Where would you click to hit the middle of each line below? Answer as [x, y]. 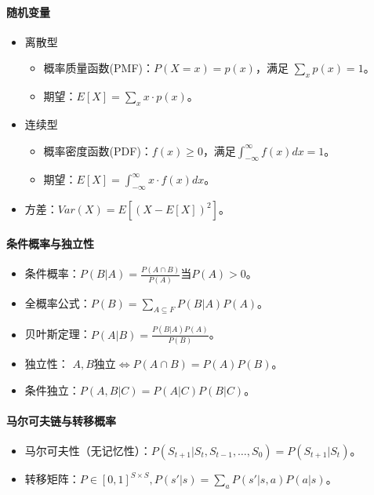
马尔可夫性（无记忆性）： [88, 450]
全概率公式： [58, 302]
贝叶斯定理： [58, 334]
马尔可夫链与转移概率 [61, 420]
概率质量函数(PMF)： [98, 68]
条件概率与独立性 [50, 243]
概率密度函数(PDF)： [98, 150]
